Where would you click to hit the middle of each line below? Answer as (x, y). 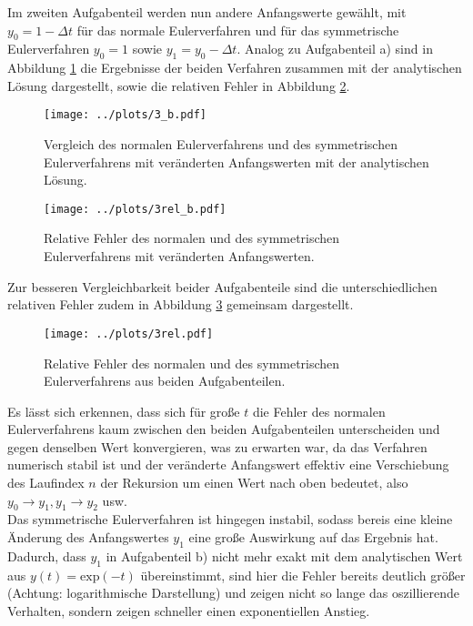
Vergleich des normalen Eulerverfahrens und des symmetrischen (221, 144)
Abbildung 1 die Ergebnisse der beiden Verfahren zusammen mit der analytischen (235, 68)
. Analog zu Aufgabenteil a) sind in (335, 49)
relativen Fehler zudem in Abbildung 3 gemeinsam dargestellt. (181, 304)
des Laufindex (46, 483)
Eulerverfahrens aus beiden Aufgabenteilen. (165, 381)
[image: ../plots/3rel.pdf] (129, 333)
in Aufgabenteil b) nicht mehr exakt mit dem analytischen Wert (284, 555)
